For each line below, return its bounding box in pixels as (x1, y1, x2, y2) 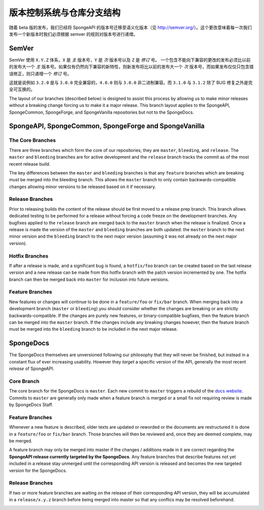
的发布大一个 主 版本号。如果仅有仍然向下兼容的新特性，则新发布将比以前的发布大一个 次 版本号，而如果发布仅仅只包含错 (9, 64, 254, 70)
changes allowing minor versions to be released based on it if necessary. (9, 184, 156, 190)
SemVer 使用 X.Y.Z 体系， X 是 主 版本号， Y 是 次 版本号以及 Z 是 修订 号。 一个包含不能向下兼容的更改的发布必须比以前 (9, 57, 251, 63)
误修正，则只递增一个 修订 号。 (9, 71, 72, 76)
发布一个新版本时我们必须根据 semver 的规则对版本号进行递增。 (9, 31, 138, 37)
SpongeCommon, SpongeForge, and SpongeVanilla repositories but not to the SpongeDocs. (9, 109, 194, 115)
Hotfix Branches (9, 252, 48, 259)
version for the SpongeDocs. (9, 467, 67, 473)
